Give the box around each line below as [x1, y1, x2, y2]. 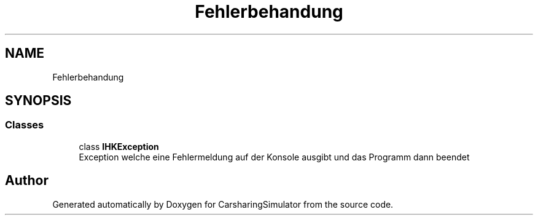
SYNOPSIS [5, 93, 72, 109]
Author [5, 173, 49, 189]
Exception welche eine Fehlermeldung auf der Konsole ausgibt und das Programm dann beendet [79, 151, 470, 162]
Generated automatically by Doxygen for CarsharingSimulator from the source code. [52, 198, 394, 210]
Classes [5, 119, 44, 132]
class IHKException [79, 141, 159, 152]
